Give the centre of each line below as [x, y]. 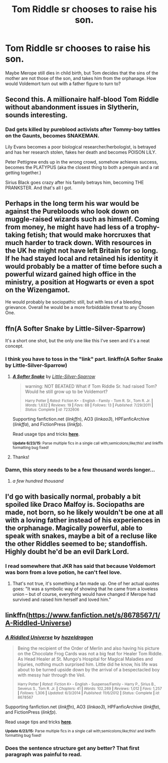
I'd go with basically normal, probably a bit [73, 497]
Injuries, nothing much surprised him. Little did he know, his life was [88, 664]
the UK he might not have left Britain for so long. [81, 251]
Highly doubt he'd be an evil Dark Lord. [67, 552]
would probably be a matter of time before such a [83, 266]
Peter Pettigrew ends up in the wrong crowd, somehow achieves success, [81, 162]
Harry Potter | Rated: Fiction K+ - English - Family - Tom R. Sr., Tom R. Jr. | [89, 401]
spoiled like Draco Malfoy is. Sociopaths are [75, 505]
